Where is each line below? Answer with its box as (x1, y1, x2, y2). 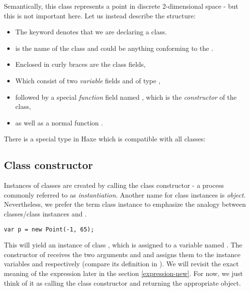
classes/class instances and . (4, 208, 87, 218)
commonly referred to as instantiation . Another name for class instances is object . (4, 189, 246, 199)
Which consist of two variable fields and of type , (15, 75, 161, 85)
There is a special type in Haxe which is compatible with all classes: (4, 134, 206, 144)
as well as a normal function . (15, 117, 103, 127)
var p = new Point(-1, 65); (4, 226, 94, 233)
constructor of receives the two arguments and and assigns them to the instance (4, 249, 241, 259)
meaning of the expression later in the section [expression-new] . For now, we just (4, 268, 243, 278)
